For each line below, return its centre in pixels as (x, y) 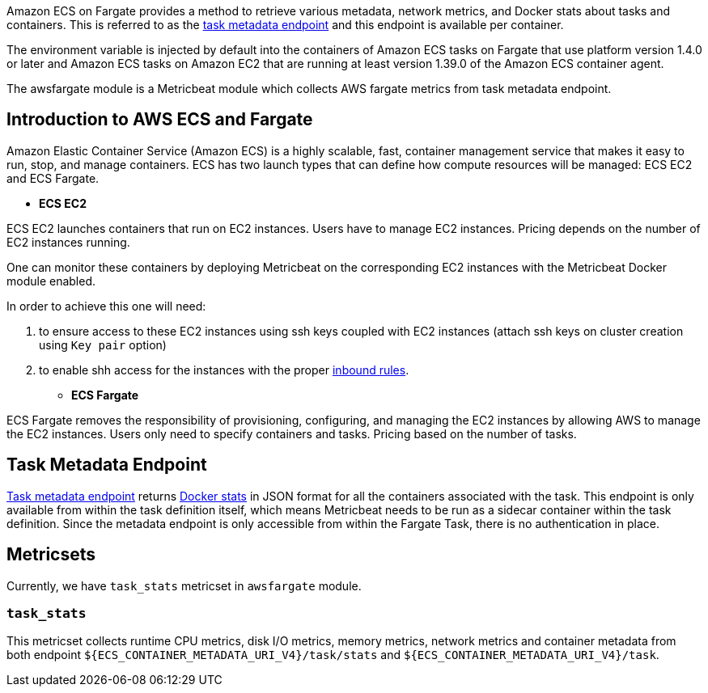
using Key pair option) (103, 344)
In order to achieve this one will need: (106, 306)
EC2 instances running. (68, 242)
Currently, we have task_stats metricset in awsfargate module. (184, 585)
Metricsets (51, 555)
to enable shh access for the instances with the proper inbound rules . (224, 370)
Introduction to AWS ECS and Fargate (160, 120)
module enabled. (51, 281)
